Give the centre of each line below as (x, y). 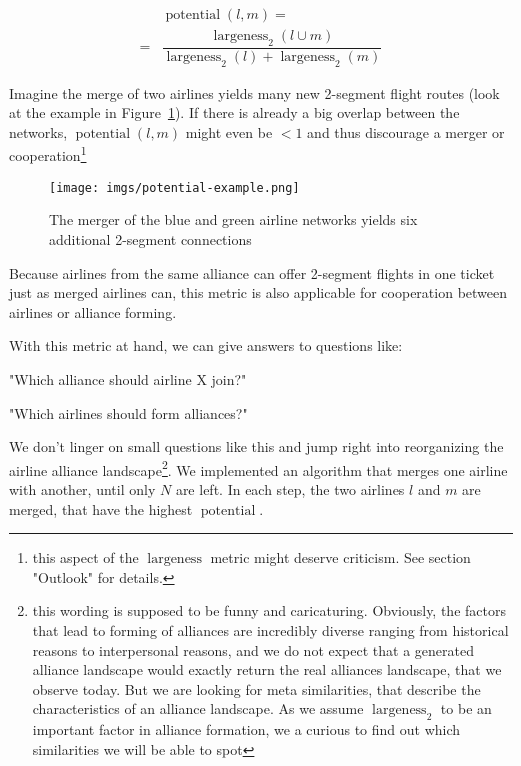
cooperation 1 (48, 154)
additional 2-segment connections (150, 238)
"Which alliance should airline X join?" (128, 378)
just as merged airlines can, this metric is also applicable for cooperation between (258, 292)
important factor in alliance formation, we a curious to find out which (246, 729)
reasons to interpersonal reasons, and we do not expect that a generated (253, 649)
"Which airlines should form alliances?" (128, 412)
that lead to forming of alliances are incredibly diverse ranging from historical (270, 629)
